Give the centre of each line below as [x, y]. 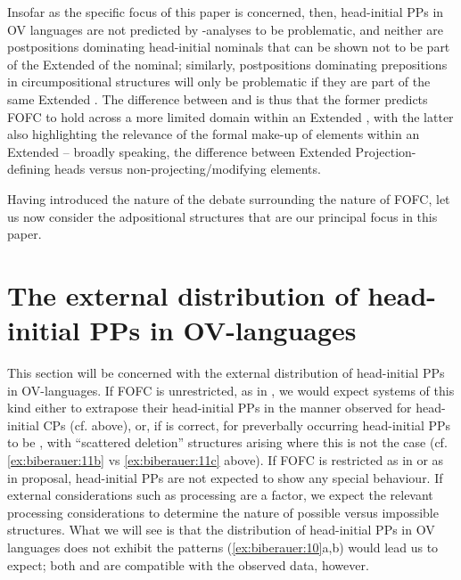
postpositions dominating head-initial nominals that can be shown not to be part [229, 47]
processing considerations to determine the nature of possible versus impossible [223, 512]
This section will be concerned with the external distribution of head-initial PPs [226, 373]
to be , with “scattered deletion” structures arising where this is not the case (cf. [227, 442]
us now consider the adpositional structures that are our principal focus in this [222, 216]
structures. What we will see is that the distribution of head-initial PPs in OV [221, 530]
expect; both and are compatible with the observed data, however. [188, 564]
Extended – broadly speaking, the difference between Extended [179, 151]
